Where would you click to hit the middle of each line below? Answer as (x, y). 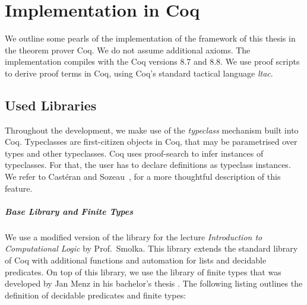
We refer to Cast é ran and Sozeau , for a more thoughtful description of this (143, 177)
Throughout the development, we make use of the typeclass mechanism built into (152, 130)
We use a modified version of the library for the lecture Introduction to (134, 236)
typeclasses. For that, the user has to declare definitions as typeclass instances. (148, 165)
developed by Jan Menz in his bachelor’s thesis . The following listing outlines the (154, 283)
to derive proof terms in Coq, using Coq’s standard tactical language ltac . (139, 73)
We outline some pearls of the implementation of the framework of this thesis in (150, 38)
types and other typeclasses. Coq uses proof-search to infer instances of (134, 153)
